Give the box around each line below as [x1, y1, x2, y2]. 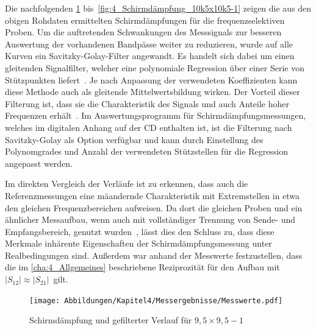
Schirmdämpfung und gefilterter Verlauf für [29, 314, 192, 326]
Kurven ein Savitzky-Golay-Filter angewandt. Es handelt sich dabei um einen [5, 49, 295, 62]
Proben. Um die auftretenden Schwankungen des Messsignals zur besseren [5, 26, 282, 38]
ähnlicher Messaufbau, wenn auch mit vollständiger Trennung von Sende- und [5, 213, 296, 226]
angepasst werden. [5, 156, 73, 169]
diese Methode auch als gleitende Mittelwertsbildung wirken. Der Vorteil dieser [5, 85, 300, 98]
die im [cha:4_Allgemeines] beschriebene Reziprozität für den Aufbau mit [5, 261, 280, 273]
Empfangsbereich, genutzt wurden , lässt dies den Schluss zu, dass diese [5, 225, 275, 237]
